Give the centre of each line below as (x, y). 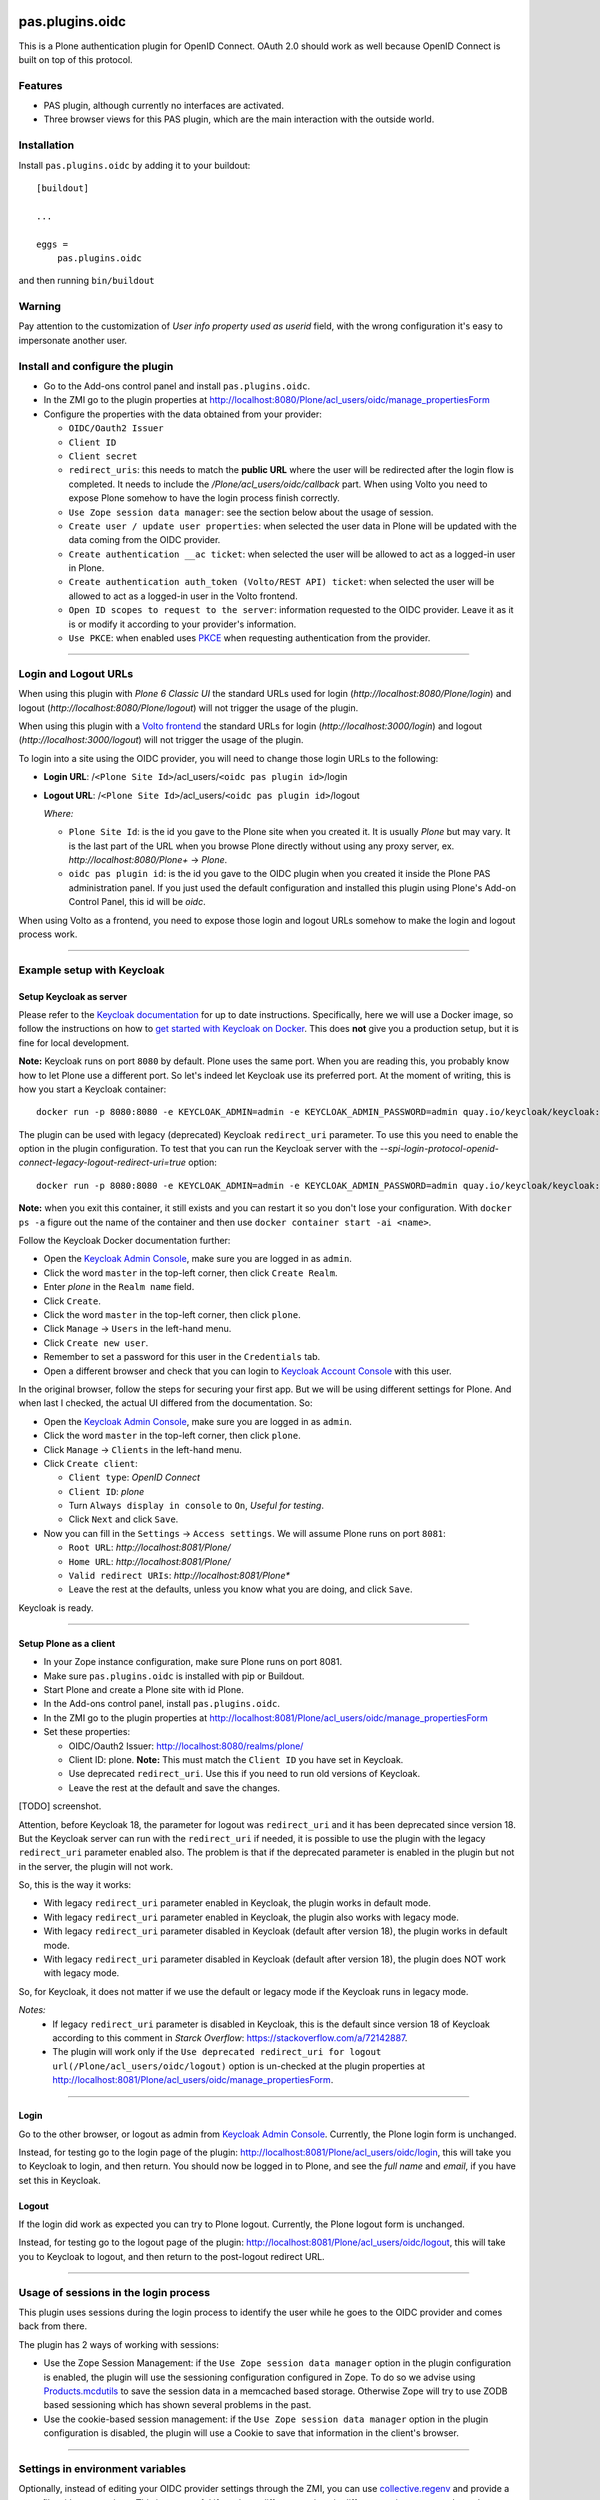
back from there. (53, 2326)
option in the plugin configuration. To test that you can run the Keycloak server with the (198, 1149)
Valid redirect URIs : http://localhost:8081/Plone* (179, 1576)
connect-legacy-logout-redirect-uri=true (102, 1162)
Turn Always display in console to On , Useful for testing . (196, 1506)
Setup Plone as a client (67, 1643)
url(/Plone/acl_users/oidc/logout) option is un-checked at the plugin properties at (238, 2066)
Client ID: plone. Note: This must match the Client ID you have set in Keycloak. (236, 1759)
